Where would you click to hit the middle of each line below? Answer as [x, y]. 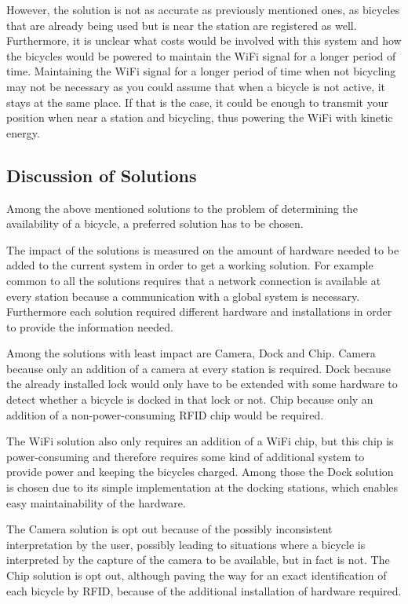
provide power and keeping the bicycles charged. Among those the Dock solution [200, 472]
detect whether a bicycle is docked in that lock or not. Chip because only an [190, 399]
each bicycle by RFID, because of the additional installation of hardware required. [204, 590]
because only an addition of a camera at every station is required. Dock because [199, 368]
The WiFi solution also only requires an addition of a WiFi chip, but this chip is [200, 441]
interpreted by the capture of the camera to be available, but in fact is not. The [198, 560]
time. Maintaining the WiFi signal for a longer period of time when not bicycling [201, 71]
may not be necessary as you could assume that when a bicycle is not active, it [196, 86]
